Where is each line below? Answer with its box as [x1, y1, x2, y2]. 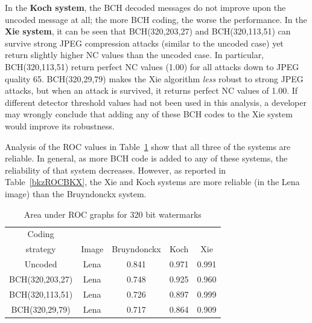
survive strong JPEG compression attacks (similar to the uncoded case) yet [5, 36, 284, 49]
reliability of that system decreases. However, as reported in [5, 163, 226, 176]
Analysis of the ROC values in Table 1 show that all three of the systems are [5, 140, 291, 152]
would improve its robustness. [5, 119, 115, 132]
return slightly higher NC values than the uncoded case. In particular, [5, 48, 264, 61]
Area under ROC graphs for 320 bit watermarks [24, 207, 202, 220]
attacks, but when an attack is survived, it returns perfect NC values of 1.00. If [5, 84, 298, 97]
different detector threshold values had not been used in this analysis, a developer [5, 96, 307, 108]
